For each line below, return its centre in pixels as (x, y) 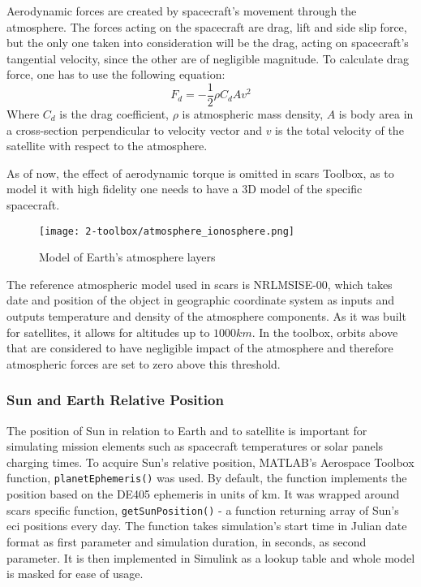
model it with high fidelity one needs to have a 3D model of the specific (185, 189)
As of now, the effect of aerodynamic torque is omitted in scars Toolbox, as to (200, 173)
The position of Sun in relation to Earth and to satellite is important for (187, 430)
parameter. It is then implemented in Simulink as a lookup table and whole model (211, 557)
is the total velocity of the (339, 129)
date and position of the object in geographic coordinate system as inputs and (201, 300)
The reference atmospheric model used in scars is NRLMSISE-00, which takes (200, 284)
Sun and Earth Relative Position (115, 400)
